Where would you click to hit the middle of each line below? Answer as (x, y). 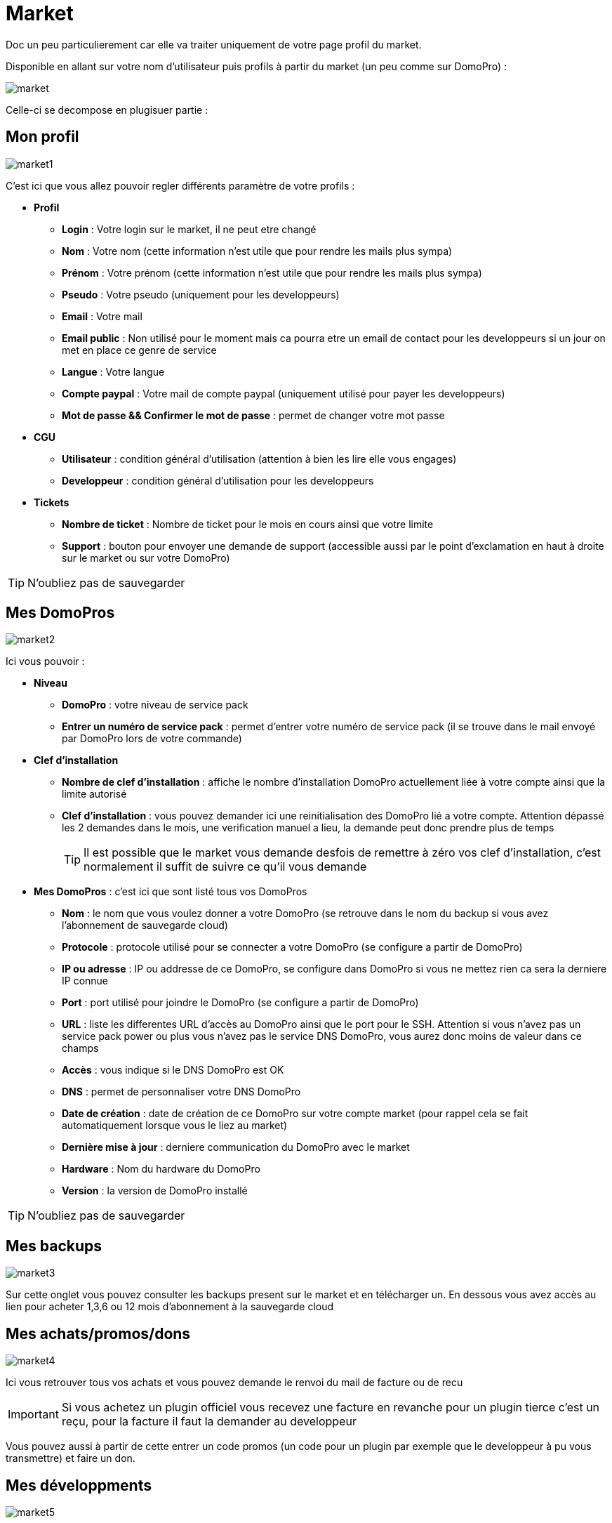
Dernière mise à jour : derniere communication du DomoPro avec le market (236, 1147)
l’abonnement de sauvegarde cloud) (145, 925)
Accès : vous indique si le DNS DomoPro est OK (173, 1070)
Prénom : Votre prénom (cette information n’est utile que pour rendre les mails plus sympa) (272, 272)
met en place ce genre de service (139, 350)
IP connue (85, 981)
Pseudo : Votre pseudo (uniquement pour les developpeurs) (201, 294)
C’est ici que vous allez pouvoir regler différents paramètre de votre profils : (180, 185)
